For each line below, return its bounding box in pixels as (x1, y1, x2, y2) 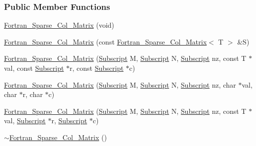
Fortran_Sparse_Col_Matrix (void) (4, 20, 114, 30)
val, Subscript (4, 115, 46, 126)
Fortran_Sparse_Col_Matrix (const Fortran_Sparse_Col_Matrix (4, 36, 207, 47)
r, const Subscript (70, 63, 124, 73)
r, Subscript (51, 115, 87, 126)
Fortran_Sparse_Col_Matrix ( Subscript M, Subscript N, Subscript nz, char (4, 79, 236, 90)
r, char (22, 89, 43, 99)
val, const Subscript (4, 63, 64, 73)
